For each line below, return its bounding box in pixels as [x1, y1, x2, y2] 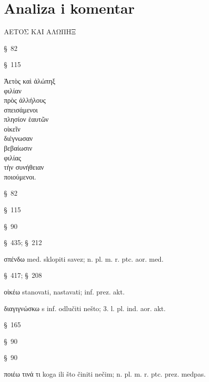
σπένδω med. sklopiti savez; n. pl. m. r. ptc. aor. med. [4, 253, 164, 264]
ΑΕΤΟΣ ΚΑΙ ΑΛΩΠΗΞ [4, 26, 76, 37]
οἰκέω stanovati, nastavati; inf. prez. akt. [4, 287, 125, 296]
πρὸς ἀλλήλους [4, 95, 46, 105]
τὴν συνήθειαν [4, 162, 44, 172]
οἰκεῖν [4, 123, 20, 134]
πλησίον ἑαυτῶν [4, 114, 49, 124]
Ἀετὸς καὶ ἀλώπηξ [4, 75, 56, 86]
